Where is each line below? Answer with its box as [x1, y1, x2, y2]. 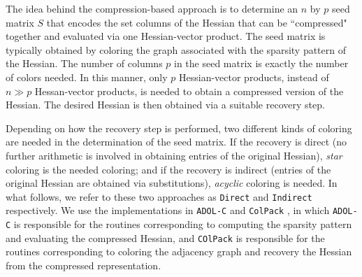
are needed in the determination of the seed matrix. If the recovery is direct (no [6, 134, 347, 149]
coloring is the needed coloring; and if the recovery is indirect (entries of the [6, 162, 331, 176]
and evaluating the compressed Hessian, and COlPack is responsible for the [6, 230, 325, 245]
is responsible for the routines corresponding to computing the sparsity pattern [13, 217, 352, 232]
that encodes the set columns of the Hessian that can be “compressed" [46, 15, 347, 29]
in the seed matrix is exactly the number [174, 56, 349, 71]
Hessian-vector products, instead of [179, 69, 329, 84]
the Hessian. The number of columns [6, 56, 163, 71]
